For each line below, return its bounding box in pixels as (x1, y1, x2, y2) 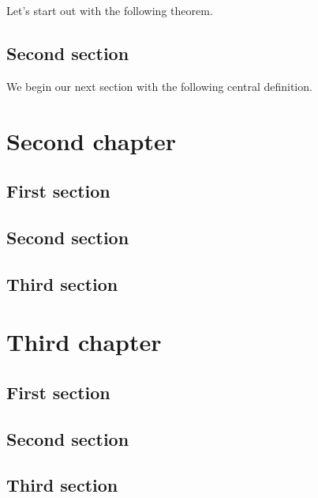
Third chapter (6, 326, 162, 358)
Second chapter (6, 124, 176, 157)
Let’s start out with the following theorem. (6, 2, 213, 18)
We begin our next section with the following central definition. (6, 77, 312, 94)
